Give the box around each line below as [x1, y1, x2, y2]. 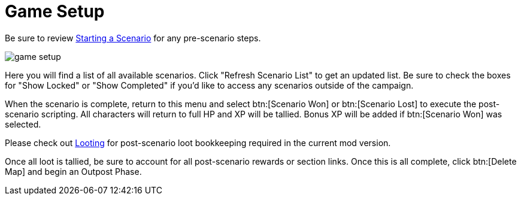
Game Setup [5, 1, 105, 22]
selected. [5, 119, 41, 129]
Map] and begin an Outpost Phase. [5, 166, 142, 177]
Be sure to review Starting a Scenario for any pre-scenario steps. [5, 32, 261, 43]
